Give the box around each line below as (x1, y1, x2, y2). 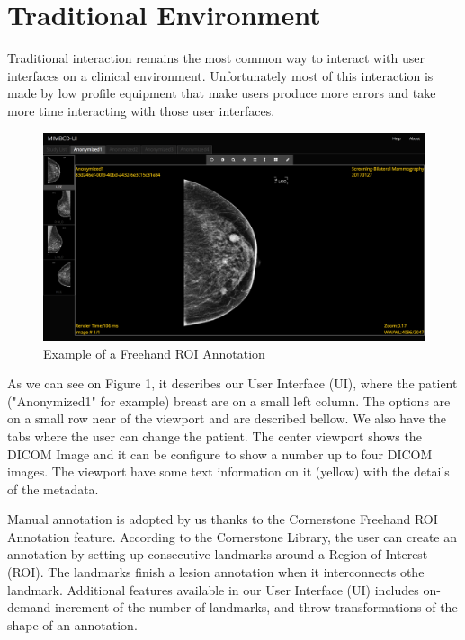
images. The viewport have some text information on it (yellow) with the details (7, 462, 450, 481)
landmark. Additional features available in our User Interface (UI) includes (7, 580, 419, 599)
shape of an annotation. (7, 615, 138, 634)
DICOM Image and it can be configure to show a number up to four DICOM (7, 444, 433, 463)
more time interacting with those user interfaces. (7, 101, 275, 120)
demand (7, 598, 51, 617)
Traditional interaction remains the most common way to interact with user (7, 49, 425, 67)
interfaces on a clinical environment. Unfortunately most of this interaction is (7, 66, 434, 84)
